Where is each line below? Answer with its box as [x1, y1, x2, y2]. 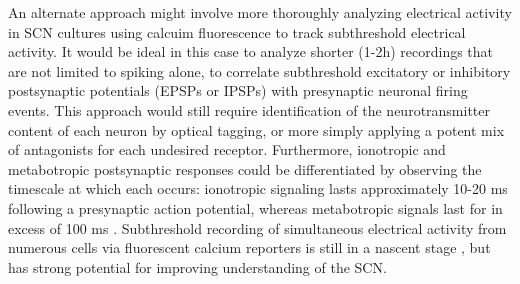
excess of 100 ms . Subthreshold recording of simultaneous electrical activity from [8, 217, 507, 238]
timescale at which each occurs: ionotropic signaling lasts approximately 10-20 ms [8, 178, 508, 199]
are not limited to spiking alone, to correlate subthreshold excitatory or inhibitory [8, 60, 511, 81]
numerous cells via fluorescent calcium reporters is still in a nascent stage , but [8, 237, 491, 258]
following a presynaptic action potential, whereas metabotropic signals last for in [8, 197, 503, 218]
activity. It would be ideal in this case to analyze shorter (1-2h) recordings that [8, 41, 494, 62]
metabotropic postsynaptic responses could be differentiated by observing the [8, 158, 482, 179]
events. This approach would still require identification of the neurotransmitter [8, 99, 491, 120]
